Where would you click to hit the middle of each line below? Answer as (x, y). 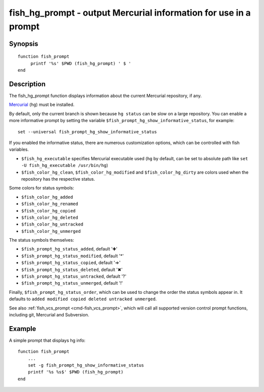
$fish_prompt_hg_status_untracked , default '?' (74, 276)
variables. (19, 149)
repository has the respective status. (58, 179)
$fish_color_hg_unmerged (51, 231)
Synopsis (24, 44)
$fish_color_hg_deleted (50, 217)
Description (27, 84)
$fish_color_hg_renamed (50, 204)
